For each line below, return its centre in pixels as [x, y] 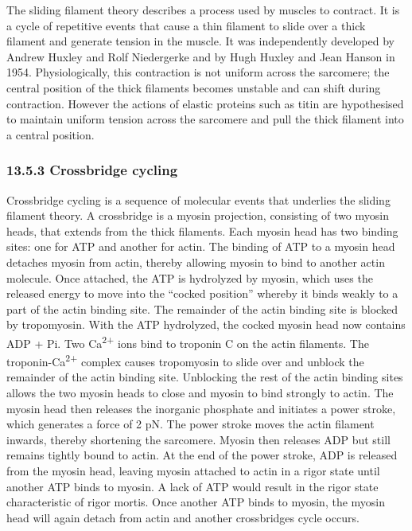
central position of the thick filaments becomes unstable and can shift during [194, 87]
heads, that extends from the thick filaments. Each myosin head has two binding [202, 230]
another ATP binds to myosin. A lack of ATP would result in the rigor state [192, 486]
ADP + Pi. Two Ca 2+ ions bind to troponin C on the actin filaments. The [188, 342]
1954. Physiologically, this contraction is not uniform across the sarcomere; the [198, 72]
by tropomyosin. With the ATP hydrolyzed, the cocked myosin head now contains [206, 324]
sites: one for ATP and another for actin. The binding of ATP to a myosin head [201, 246]
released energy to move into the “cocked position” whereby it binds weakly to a [202, 293]
